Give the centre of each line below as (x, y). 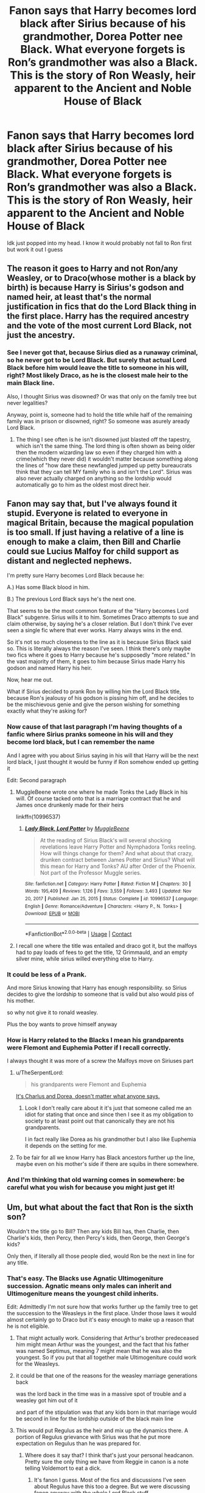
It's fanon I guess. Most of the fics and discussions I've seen (110, 1480)
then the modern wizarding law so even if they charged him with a (99, 452)
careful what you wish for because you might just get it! (91, 1187)
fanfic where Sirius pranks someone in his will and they (90, 735)
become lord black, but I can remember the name (81, 742)
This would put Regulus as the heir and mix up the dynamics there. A (102, 1431)
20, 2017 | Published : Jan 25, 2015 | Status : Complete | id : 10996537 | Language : (111, 899)
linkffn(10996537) (38, 816)
